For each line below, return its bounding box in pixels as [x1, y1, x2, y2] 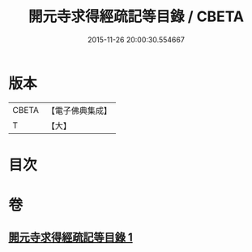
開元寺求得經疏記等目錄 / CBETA [28, 7, 245, 26]
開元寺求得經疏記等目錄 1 [8, 231, 134, 245]
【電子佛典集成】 [46, 105, 112, 116]
